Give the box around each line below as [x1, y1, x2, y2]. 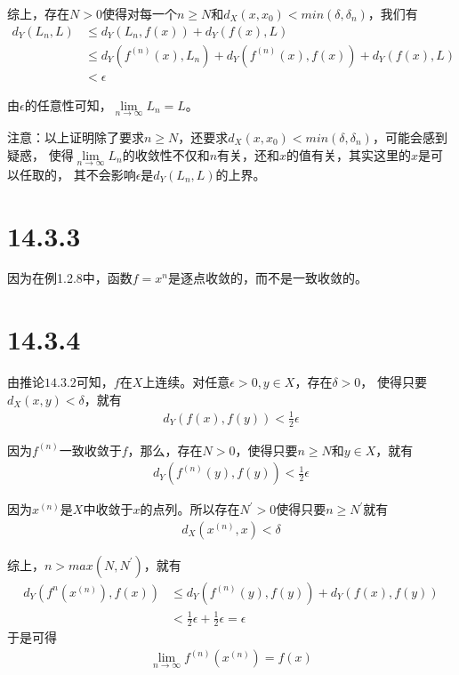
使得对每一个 [101, 4, 177, 22]
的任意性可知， [24, 95, 112, 114]
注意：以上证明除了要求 [7, 127, 144, 146]
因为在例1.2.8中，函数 [7, 269, 133, 287]
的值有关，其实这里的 [286, 145, 412, 164]
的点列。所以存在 [140, 500, 240, 518]
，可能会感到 [372, 127, 447, 146]
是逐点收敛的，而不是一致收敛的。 [168, 269, 368, 287]
